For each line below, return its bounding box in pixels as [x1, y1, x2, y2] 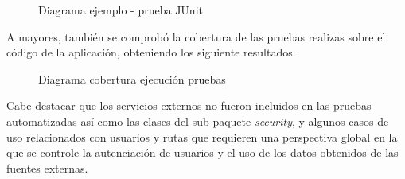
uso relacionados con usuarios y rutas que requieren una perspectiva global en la [6, 128, 398, 145]
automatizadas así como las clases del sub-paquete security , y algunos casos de [6, 112, 389, 129]
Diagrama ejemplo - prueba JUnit [38, 2, 203, 18]
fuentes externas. [6, 159, 88, 176]
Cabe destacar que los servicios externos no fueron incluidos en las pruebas [6, 97, 372, 114]
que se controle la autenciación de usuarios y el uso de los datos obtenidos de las [6, 144, 399, 161]
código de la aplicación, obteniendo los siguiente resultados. [6, 44, 296, 60]
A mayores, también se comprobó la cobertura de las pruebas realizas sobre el [6, 28, 386, 45]
